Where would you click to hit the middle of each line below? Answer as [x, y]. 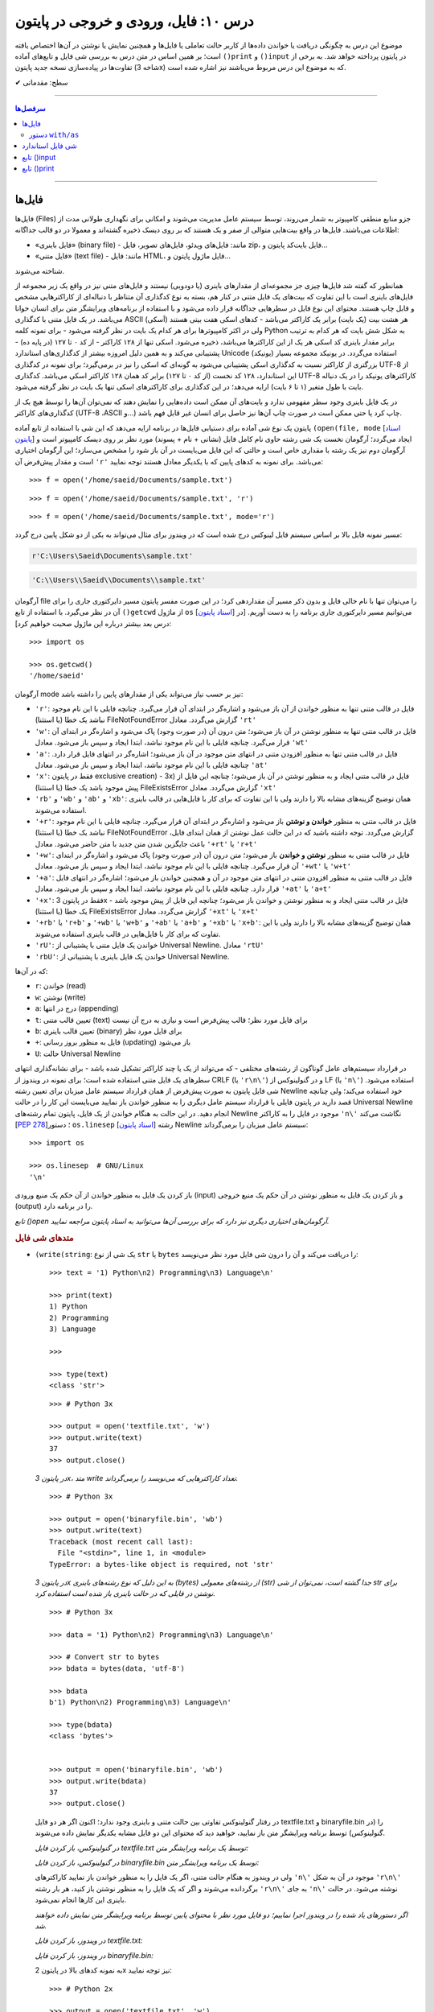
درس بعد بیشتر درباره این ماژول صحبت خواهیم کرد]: [93, 623]
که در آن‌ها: [31, 971]
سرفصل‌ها [30, 109]
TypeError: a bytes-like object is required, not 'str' [162, 1564]
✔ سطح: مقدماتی [41, 82]
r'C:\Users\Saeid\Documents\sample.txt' [112, 556]
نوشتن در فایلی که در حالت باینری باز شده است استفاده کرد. [125, 1594]
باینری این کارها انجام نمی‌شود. [81, 1900]
